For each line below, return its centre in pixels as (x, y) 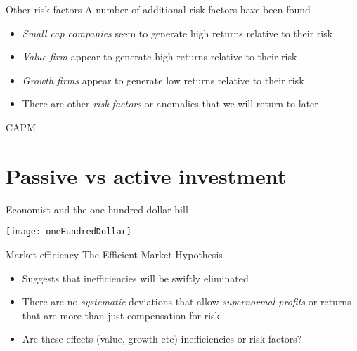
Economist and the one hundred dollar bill (97, 209)
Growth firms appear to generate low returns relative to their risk (163, 80)
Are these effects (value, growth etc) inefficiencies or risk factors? (162, 339)
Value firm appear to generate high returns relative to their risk (160, 57)
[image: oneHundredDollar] (69, 232)
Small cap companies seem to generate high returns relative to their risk (177, 33)
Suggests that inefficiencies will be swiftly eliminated (135, 278)
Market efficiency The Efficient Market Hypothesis (114, 254)
